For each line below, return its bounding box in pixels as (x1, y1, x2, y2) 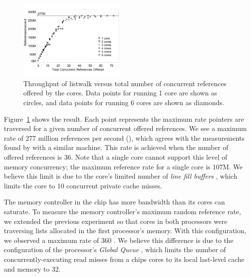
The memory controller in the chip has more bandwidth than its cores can (4, 197, 225, 207)
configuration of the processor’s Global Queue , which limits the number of (4, 244, 226, 255)
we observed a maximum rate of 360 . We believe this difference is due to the (4, 235, 233, 245)
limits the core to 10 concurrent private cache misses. (4, 180, 162, 190)
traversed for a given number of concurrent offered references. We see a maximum (4, 123, 247, 133)
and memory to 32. (4, 263, 61, 274)
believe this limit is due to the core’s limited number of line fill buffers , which (4, 171, 237, 181)
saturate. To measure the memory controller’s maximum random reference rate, (4, 206, 241, 216)
